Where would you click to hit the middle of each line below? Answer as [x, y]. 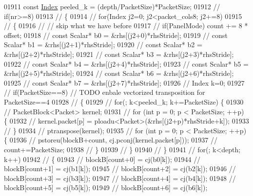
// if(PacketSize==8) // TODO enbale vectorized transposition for [105, 92]
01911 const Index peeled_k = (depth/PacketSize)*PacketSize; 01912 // [112, 6]
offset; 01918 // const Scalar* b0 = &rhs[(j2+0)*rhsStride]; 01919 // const [116, 35]
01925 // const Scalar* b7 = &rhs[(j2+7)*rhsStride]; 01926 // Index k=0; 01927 [124, 82]
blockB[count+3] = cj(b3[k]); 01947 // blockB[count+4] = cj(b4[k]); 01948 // [120, 178]
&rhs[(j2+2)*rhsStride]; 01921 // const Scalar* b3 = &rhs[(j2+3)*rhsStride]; [119, 54]
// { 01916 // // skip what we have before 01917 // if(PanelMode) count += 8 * [126, 26]
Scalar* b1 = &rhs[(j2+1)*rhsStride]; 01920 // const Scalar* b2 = [103, 45]
